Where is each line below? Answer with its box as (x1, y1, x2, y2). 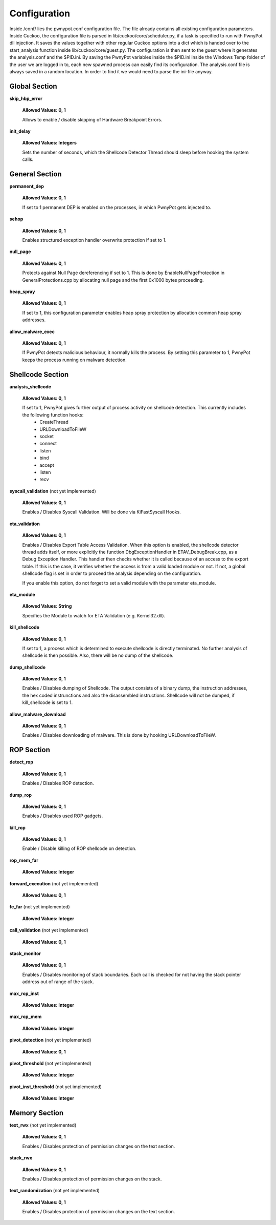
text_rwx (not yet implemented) (9, 1122, 77, 1128)
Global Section (9, 82, 57, 91)
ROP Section (9, 745, 51, 754)
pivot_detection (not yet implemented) (9, 1037, 91, 1043)
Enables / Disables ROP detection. (22, 780, 94, 786)
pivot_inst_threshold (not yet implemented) (9, 1084, 102, 1090)
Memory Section (9, 1108, 64, 1117)
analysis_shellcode (9, 383, 51, 389)
